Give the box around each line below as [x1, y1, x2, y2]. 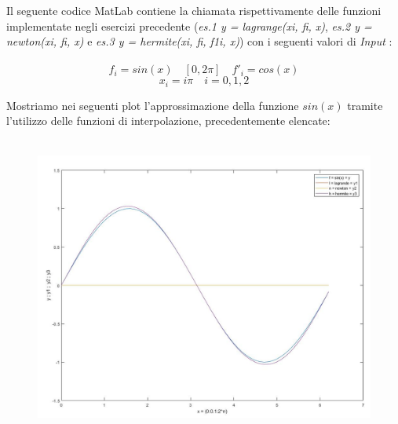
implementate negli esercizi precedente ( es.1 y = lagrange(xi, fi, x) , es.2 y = [6, 17, 372, 34]
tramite [347, 97, 383, 113]
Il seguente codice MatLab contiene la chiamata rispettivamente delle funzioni [6, 2, 382, 18]
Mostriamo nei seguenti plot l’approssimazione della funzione [6, 97, 299, 113]
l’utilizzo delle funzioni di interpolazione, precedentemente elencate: [6, 112, 330, 129]
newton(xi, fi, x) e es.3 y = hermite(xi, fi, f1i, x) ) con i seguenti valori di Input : [6, 33, 393, 49]
